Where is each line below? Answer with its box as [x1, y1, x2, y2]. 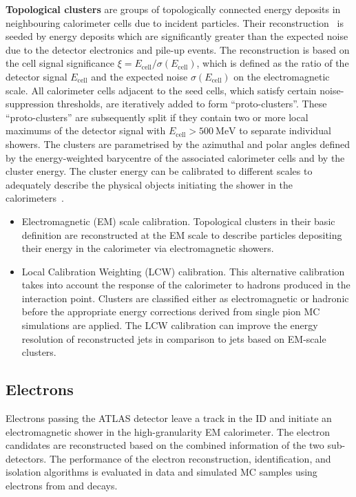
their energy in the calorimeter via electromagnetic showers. [21, 241, 274, 255]
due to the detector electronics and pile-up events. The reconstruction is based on [6, 42, 350, 56]
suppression [6, 96, 54, 111]
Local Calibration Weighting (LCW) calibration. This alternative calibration [21, 264, 345, 278]
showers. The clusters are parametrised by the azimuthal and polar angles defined [6, 136, 350, 151]
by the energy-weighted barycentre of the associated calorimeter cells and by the [6, 150, 345, 165]
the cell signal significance [6, 56, 115, 70]
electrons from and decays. [6, 478, 118, 493]
